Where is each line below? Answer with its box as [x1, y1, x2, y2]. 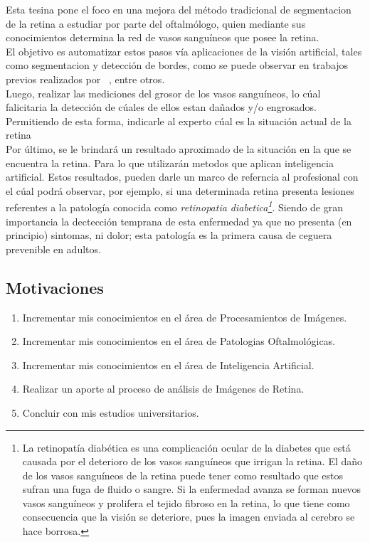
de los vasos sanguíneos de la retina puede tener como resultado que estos [22, 467, 344, 482]
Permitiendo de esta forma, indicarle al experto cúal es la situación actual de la [6, 113, 351, 128]
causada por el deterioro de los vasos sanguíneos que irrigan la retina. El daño [22, 454, 363, 469]
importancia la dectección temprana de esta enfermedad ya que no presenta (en [6, 213, 352, 228]
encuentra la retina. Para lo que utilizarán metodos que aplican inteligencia [6, 155, 334, 170]
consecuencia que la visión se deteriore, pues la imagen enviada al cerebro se [22, 509, 355, 524]
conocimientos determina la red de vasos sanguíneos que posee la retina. [6, 30, 319, 45]
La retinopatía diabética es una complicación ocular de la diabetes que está [22, 440, 351, 455]
